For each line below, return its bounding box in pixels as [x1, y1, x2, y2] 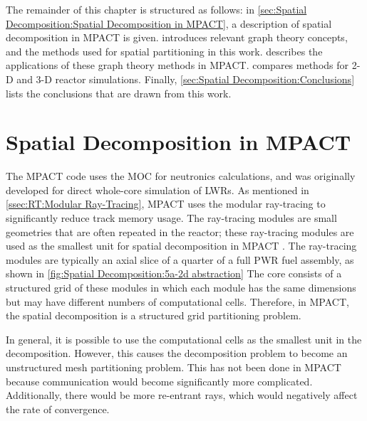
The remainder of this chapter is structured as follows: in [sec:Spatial [6, 2, 307, 16]
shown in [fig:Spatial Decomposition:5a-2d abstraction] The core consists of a [6, 266, 342, 281]
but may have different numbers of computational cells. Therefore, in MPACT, [6, 294, 349, 309]
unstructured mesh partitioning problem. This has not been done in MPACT [6, 360, 341, 374]
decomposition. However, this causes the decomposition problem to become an [6, 346, 348, 361]
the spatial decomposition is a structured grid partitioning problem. [6, 308, 301, 323]
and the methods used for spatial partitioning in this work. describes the [6, 43, 323, 58]
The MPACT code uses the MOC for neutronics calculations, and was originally [6, 169, 356, 183]
